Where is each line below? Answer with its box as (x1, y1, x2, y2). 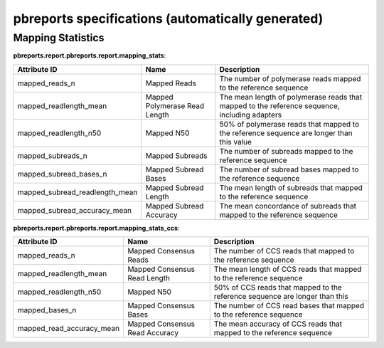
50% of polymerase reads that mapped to (219, 119, 360, 129)
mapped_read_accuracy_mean (17, 324, 120, 334)
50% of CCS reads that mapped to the (213, 283, 343, 292)
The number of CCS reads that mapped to (213, 246, 355, 256)
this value (219, 137, 252, 147)
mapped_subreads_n (17, 150, 88, 160)
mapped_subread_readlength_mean (17, 187, 138, 197)
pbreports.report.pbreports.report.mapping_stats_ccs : (13, 223, 180, 232)
